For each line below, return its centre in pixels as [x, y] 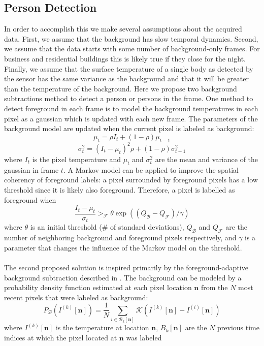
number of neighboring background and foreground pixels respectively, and [120, 238]
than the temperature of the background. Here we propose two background [121, 88]
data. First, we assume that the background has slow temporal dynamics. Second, [131, 38]
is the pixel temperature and [77, 159]
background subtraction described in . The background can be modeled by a [123, 277]
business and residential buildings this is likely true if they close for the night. [125, 58]
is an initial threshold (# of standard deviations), [107, 227]
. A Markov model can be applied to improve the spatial [151, 169]
